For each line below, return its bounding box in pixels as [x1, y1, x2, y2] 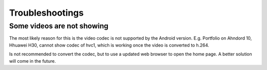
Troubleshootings [9, 7, 84, 18]
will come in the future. [9, 58, 56, 64]
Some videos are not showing [9, 22, 109, 30]
